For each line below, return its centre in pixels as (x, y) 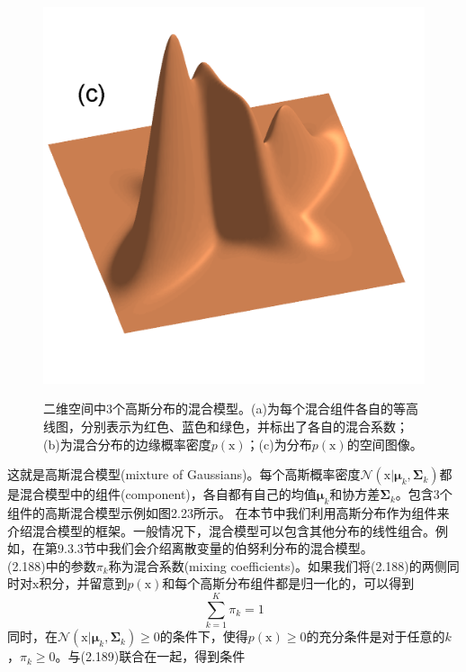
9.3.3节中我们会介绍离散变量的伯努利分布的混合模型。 (215, 548)
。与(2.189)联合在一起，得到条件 (150, 656)
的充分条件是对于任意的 (376, 636)
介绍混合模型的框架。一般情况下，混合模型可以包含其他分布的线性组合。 (221, 530)
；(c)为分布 (279, 444)
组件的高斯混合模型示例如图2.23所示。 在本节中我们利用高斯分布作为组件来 (229, 512)
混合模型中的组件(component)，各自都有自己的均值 (168, 494)
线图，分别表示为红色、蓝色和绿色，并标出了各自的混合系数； (226, 426)
